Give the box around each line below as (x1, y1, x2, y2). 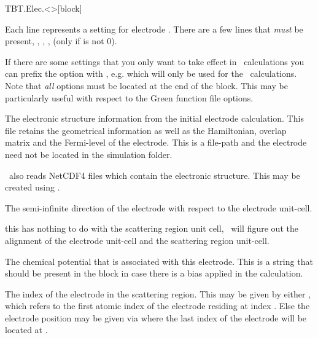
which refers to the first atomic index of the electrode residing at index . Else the (5, 299, 310, 312)
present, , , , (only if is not (5, 34, 104, 47)
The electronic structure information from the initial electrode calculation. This (5, 112, 304, 125)
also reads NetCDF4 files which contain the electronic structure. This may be (9, 168, 300, 181)
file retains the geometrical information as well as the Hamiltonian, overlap (5, 124, 287, 136)
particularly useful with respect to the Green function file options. (5, 91, 254, 104)
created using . (5, 181, 60, 194)
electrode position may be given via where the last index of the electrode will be (5, 311, 307, 324)
